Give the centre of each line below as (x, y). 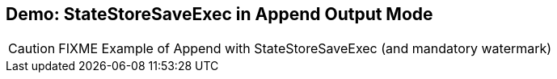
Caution (32, 49)
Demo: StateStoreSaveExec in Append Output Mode (219, 14)
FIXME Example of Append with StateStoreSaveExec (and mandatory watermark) (305, 49)
